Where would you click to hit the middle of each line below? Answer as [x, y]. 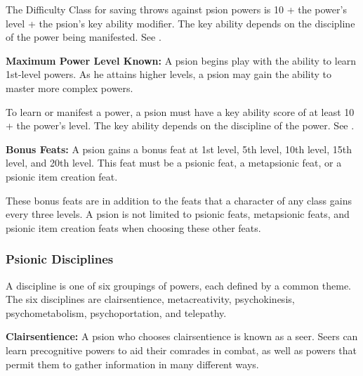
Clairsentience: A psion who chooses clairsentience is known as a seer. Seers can [182, 336]
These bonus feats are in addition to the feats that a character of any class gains [179, 200]
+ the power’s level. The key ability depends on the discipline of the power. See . [180, 125]
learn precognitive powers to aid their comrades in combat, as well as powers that [181, 350]
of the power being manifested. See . [84, 37]
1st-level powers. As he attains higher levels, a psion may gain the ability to [169, 74]
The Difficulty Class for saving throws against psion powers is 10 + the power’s [176, 9]
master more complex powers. [70, 87]
